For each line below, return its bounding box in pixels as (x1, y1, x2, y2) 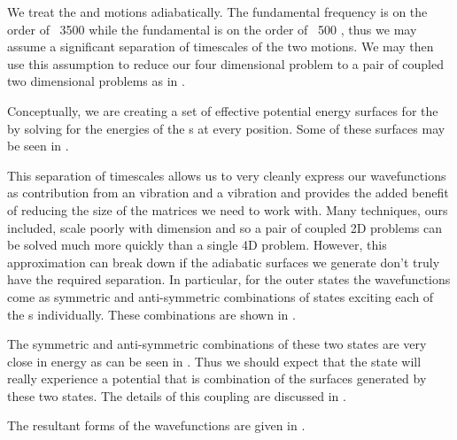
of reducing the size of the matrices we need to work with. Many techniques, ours (7, 200, 448, 219)
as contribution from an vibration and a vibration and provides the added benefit (7, 183, 449, 202)
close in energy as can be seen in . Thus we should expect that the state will (7, 351, 422, 370)
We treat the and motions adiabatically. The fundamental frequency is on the (7, 3, 428, 20)
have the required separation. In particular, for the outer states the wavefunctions (7, 270, 451, 289)
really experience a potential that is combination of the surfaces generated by (7, 369, 427, 388)
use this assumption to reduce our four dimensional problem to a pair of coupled (7, 54, 444, 73)
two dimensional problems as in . (7, 72, 185, 90)
